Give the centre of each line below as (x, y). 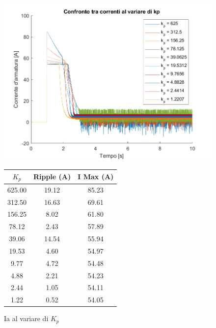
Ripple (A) (52, 177)
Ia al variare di (26, 318)
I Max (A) (96, 177)
